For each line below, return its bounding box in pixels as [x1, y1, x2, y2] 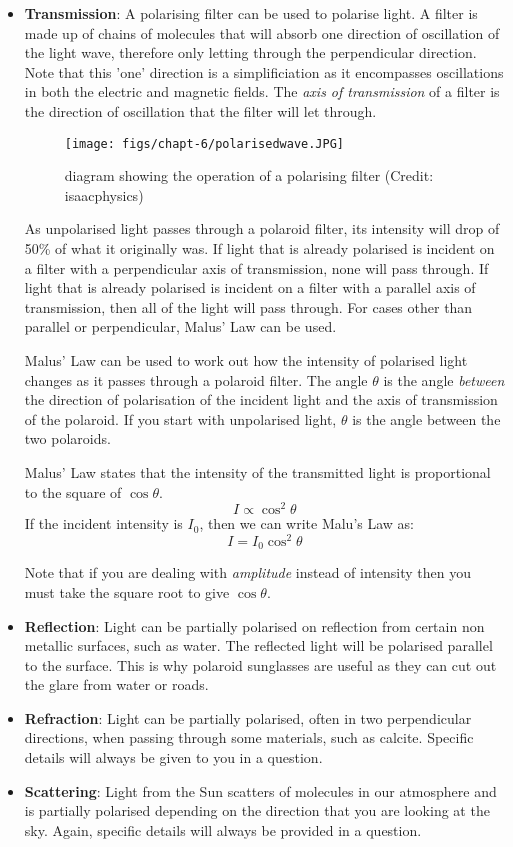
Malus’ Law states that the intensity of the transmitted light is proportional [24, 461, 491, 482]
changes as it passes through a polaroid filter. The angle [24, 369, 368, 390]
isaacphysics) [64, 184, 144, 205]
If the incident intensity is [24, 513, 183, 534]
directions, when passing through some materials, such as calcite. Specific [24, 727, 474, 748]
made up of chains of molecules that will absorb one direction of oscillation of [24, 22, 500, 43]
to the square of [24, 481, 122, 502]
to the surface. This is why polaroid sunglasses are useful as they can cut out [24, 654, 497, 675]
